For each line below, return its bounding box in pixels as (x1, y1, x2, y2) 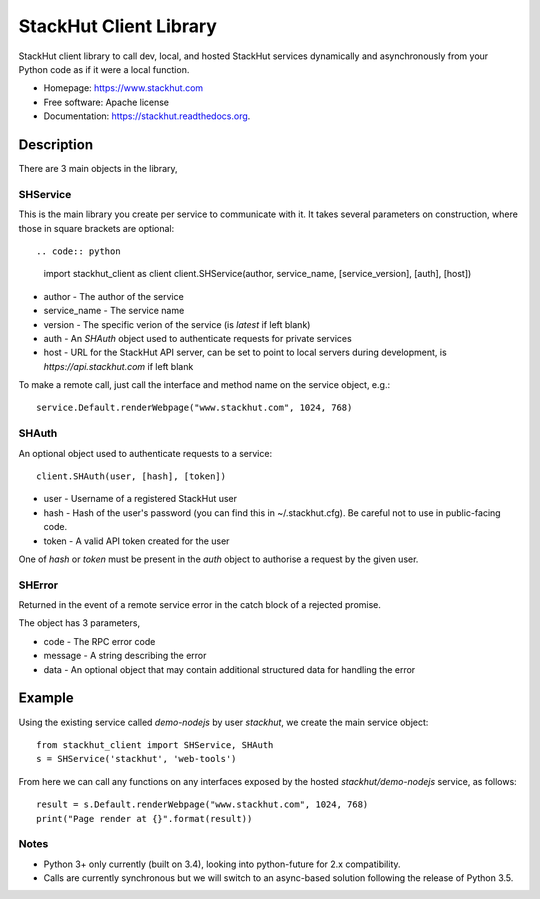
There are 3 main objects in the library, (18, 163, 179, 175)
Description (18, 136, 94, 153)
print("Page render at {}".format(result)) (36, 813, 253, 824)
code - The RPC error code (43, 635, 156, 647)
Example (18, 690, 74, 707)
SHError (18, 578, 59, 592)
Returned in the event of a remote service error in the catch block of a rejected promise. (18, 599, 382, 611)
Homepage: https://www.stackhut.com (43, 82, 204, 94)
